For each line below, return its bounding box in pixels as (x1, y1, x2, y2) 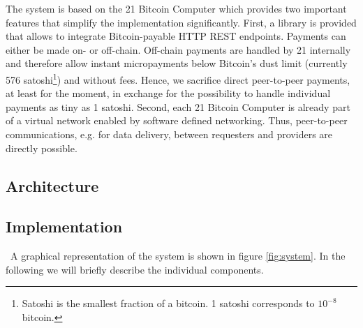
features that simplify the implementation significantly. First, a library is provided (6, 15, 357, 29)
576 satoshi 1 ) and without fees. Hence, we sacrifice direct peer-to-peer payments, (6, 70, 350, 87)
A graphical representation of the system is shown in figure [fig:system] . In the (10, 248, 346, 263)
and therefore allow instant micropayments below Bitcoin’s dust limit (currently (6, 56, 348, 70)
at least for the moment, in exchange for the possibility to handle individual (6, 86, 331, 100)
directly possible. (6, 140, 77, 155)
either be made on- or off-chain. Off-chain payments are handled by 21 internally (6, 42, 351, 57)
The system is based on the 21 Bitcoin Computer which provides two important (6, 1, 347, 15)
